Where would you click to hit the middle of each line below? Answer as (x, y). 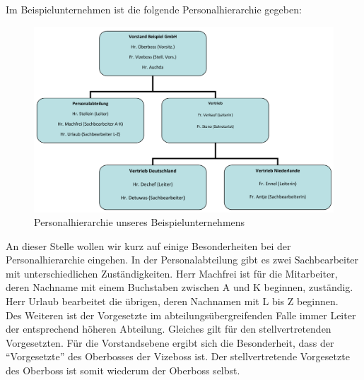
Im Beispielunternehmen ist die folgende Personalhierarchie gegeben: (154, 9)
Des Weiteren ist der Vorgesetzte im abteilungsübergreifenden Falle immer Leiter (181, 315)
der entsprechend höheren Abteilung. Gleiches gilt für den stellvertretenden (169, 329)
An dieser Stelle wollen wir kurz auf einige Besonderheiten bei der (148, 245)
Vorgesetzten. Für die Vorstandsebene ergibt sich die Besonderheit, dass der (170, 342)
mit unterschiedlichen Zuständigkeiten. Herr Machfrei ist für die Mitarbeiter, (172, 273)
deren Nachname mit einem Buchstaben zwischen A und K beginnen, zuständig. (180, 287)
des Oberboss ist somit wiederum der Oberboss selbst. (123, 370)
